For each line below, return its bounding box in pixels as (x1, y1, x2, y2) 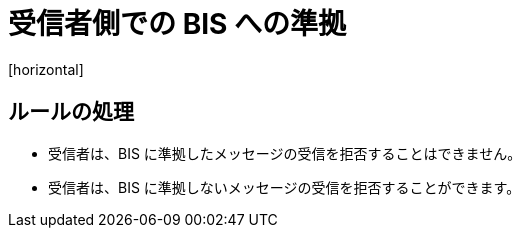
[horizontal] (8, 60, 84, 78)
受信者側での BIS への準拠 (8, 7, 346, 41)
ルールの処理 (8, 99, 134, 125)
